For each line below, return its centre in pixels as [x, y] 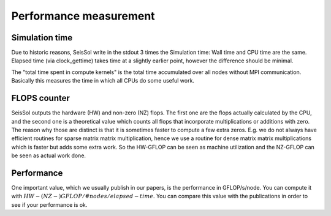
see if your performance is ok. [49, 204]
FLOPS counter [41, 98]
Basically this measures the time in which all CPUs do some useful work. [103, 81]
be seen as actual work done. [48, 155]
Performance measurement [83, 16]
